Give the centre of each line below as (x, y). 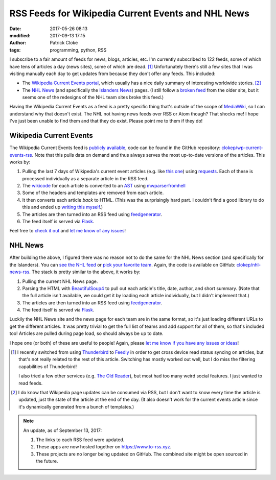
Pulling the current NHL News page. (60, 281)
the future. (47, 461)
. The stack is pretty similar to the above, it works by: (85, 272)
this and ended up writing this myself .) (63, 207)
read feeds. (31, 383)
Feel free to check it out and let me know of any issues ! (68, 231)
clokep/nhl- (248, 265)
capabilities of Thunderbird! (48, 366)
